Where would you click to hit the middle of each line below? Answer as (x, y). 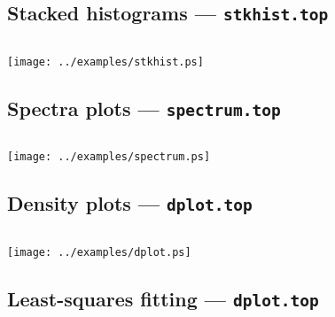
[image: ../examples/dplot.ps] (99, 252)
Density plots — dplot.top (130, 203)
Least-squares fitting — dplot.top (163, 298)
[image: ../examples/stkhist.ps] (105, 62)
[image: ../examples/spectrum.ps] (109, 157)
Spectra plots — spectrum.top (144, 108)
